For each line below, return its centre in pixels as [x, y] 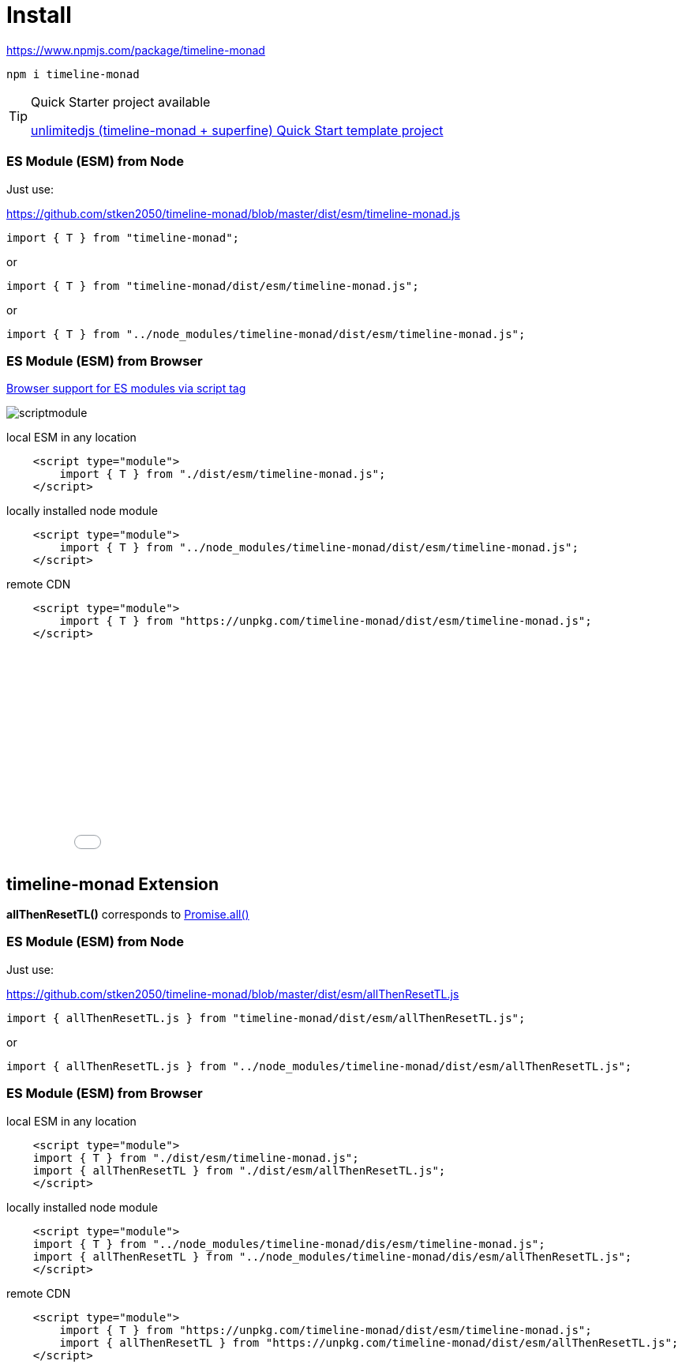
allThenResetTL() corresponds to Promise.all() [128, 915]
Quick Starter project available [121, 101]
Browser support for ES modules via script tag [126, 389]
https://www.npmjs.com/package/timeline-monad [136, 50]
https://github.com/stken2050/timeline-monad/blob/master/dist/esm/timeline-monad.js [233, 213]
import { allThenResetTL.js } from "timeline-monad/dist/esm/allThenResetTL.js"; [266, 1018]
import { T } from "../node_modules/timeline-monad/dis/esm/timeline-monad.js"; [289, 1244]
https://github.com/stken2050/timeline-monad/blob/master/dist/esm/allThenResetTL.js [233, 994]
